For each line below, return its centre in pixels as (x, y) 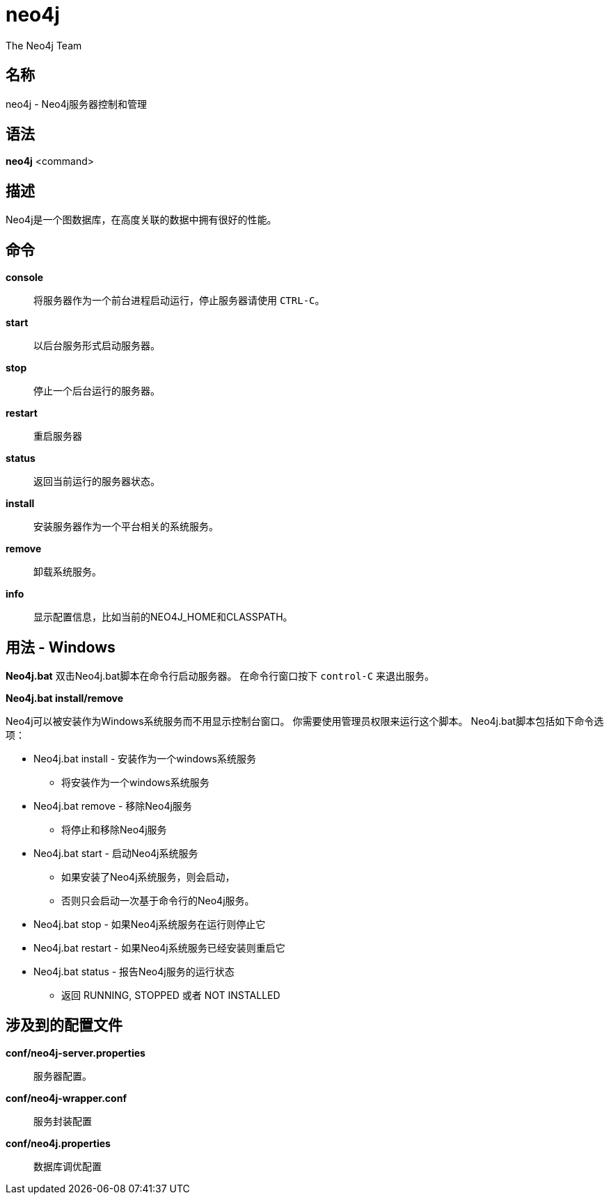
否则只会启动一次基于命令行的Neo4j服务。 (158, 900)
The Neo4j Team (44, 45)
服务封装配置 (63, 1121)
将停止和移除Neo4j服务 (114, 829)
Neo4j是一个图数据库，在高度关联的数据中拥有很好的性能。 (141, 220)
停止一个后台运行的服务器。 (97, 391)
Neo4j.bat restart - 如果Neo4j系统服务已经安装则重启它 (159, 947)
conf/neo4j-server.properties (76, 1053)
